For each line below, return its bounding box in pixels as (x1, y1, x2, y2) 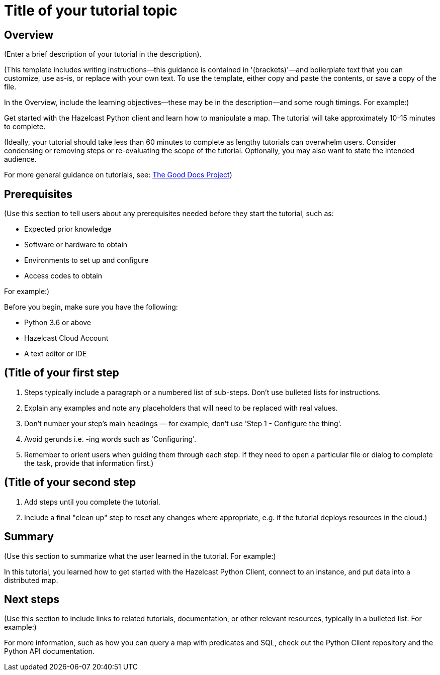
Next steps (4, 593, 59, 606)
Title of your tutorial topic (4, 2, 178, 19)
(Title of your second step (4, 476, 136, 489)
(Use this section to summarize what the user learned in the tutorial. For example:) (4, 551, 276, 560)
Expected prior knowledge (24, 225, 112, 234)
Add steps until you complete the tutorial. (24, 497, 160, 506)
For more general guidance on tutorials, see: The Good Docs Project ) (4, 170, 232, 179)
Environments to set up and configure (24, 256, 149, 265)
